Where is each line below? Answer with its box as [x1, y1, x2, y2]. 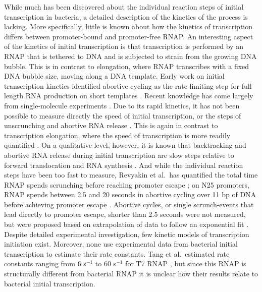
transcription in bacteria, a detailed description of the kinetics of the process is [4, 11, 248, 22]
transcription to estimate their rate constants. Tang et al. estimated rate [4, 248, 230, 259]
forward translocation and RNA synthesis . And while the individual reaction [4, 159, 243, 170]
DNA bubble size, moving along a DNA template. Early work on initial [4, 71, 225, 81]
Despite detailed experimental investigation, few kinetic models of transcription [4, 228, 249, 239]
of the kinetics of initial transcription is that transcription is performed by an [4, 41, 243, 51]
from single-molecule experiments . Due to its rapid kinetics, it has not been [4, 100, 240, 110]
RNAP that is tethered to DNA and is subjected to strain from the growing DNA [4, 50, 257, 61]
